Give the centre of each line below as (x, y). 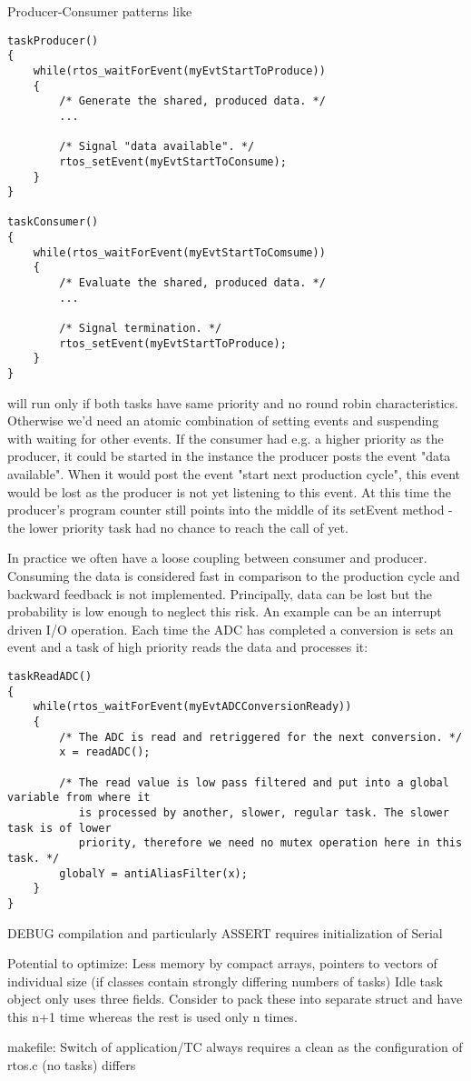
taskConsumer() (53, 222)
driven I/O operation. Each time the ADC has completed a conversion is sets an (231, 629)
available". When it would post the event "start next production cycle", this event (234, 474)
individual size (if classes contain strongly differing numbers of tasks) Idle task (225, 981)
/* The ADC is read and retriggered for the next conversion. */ (261, 737)
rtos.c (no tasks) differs (72, 1065)
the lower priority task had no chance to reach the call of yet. (178, 527)
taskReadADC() (50, 676)
